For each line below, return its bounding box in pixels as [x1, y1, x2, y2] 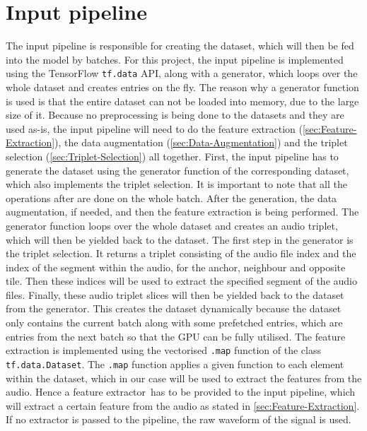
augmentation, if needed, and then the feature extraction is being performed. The [6, 204, 359, 219]
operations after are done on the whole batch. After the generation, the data [6, 190, 337, 205]
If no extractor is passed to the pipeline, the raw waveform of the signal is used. [6, 412, 351, 427]
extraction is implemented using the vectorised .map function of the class [6, 343, 321, 358]
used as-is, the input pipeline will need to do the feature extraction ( [6, 121, 303, 136]
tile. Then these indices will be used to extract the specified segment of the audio [6, 273, 357, 288]
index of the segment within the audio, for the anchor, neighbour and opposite [6, 259, 346, 274]
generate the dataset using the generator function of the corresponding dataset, [6, 163, 349, 177]
